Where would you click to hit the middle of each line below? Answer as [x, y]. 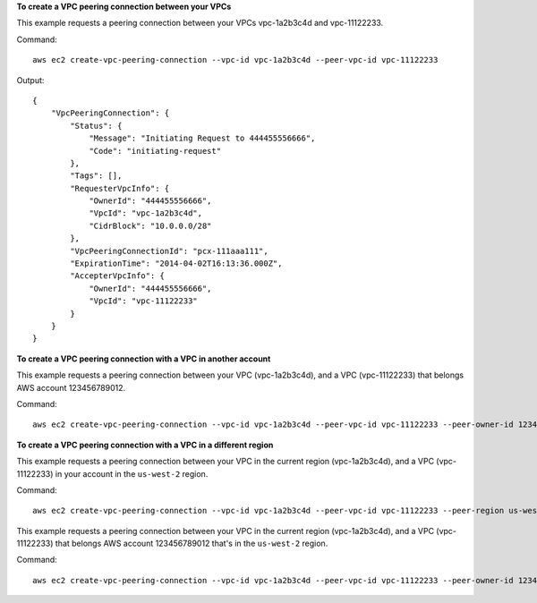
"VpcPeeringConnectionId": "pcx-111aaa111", [169, 251]
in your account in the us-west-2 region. [132, 473]
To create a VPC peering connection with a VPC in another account [144, 359]
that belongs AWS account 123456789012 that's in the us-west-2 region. [192, 544]
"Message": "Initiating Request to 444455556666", [202, 138]
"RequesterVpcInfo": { [120, 188]
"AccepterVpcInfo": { [118, 276]
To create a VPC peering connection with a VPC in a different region [145, 445]
